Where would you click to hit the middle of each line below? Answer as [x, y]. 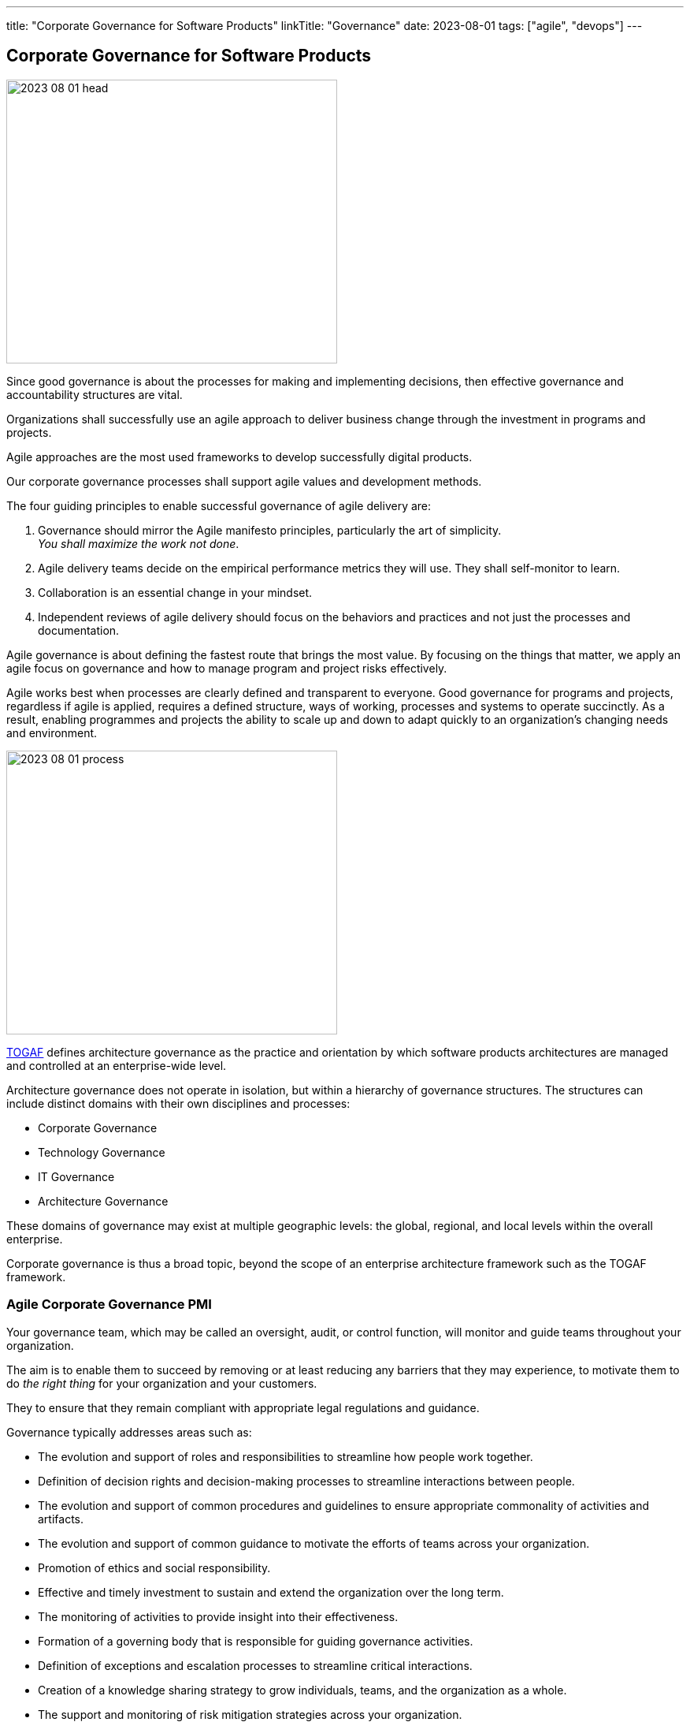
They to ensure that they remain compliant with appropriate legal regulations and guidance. [243, 1407]
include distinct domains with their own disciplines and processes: [178, 1103]
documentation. [79, 630]
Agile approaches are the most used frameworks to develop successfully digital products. [239, 457]
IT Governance [76, 1176]
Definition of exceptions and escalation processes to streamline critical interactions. [255, 1665]
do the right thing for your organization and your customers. [162, 1383]
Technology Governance [102, 1152]
